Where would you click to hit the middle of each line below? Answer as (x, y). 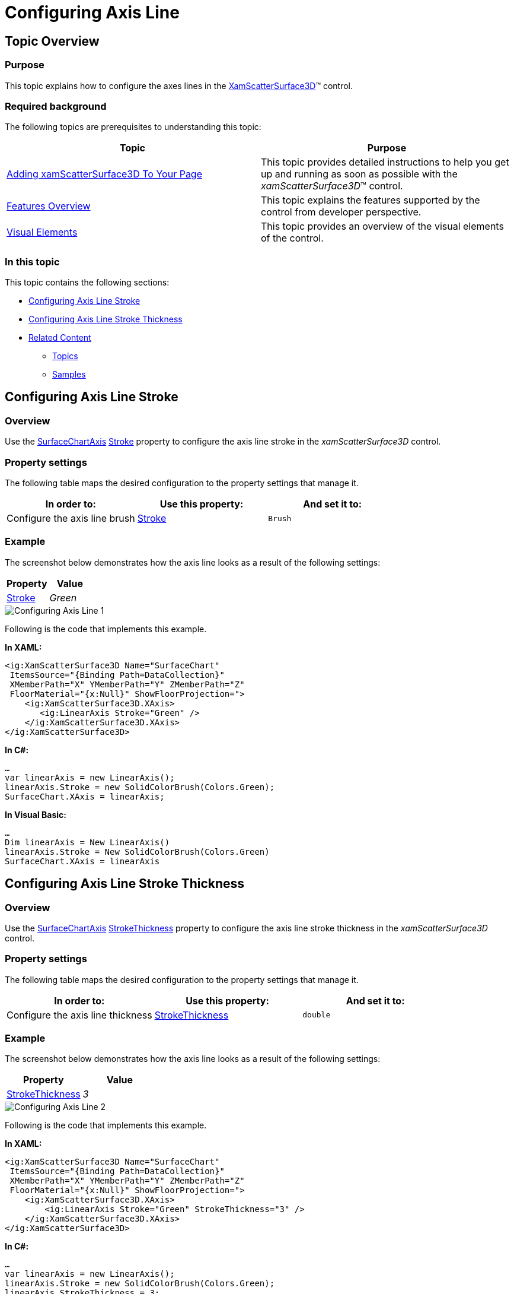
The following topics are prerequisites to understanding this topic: (133, 127)
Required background (56, 106)
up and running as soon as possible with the (359, 174)
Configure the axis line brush (71, 518)
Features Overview (49, 206)
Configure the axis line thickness (79, 1015)
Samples (69, 375)
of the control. (292, 238)
